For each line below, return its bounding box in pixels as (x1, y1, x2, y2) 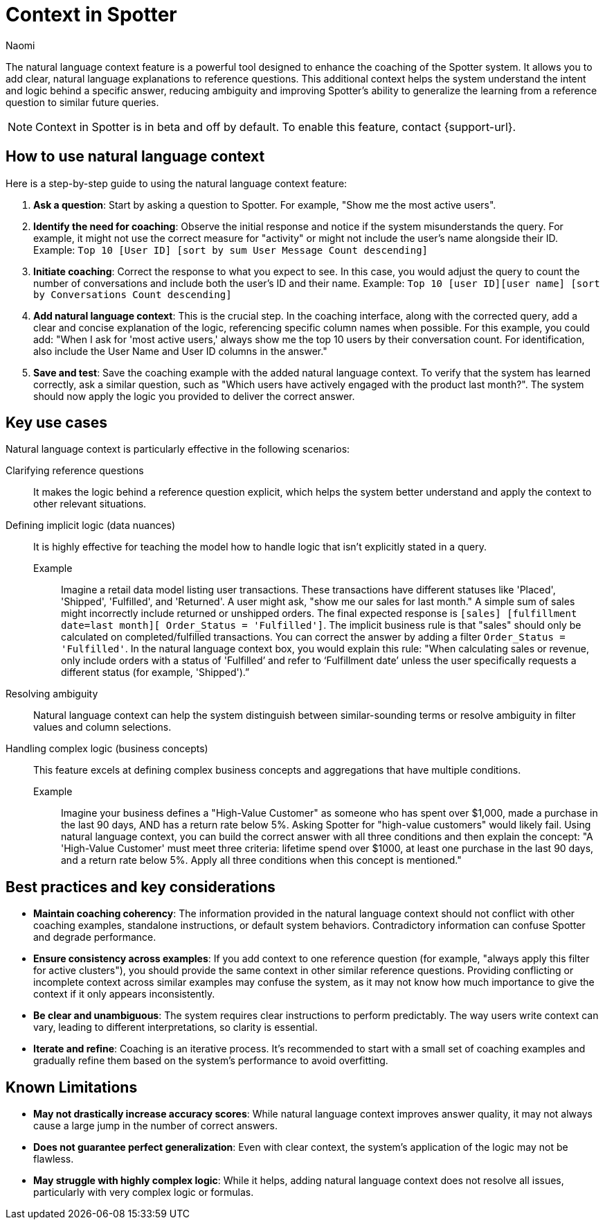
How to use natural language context (6, 148, 265, 166)
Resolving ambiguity (6, 688, 98, 700)
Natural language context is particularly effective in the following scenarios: (6, 443, 350, 455)
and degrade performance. (33, 931, 156, 944)
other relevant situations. (33, 498, 147, 510)
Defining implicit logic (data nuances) (6, 519, 176, 532)
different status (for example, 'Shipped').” (61, 666, 250, 679)
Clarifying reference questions (6, 464, 144, 477)
